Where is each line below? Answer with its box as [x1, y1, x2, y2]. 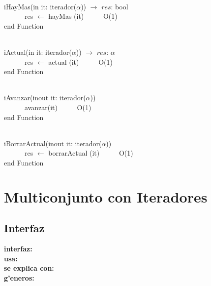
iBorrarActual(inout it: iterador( [4, 138, 102, 148]
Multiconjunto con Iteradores [4, 186, 208, 206]
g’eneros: [4, 272, 34, 283]
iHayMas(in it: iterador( [4, 1, 77, 11]
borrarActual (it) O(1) [48, 148, 133, 158]
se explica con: [4, 263, 54, 273]
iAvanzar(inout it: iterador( [4, 92, 86, 103]
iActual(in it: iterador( [4, 46, 72, 57]
